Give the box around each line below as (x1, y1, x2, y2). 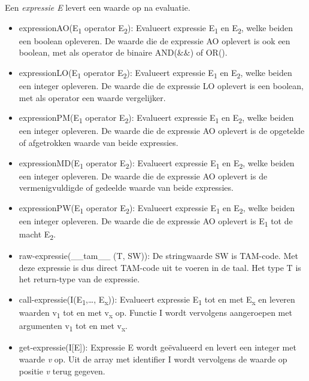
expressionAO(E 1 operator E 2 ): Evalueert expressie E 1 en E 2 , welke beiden (19, 21, 293, 35)
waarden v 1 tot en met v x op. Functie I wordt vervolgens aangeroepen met (19, 306, 292, 320)
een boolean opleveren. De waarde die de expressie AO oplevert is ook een (19, 34, 290, 47)
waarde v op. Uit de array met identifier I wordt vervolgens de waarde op (19, 352, 287, 365)
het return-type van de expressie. (19, 273, 140, 285)
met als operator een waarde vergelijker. (19, 91, 166, 103)
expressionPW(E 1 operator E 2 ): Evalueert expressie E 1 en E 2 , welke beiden (19, 201, 295, 215)
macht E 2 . (19, 228, 56, 242)
